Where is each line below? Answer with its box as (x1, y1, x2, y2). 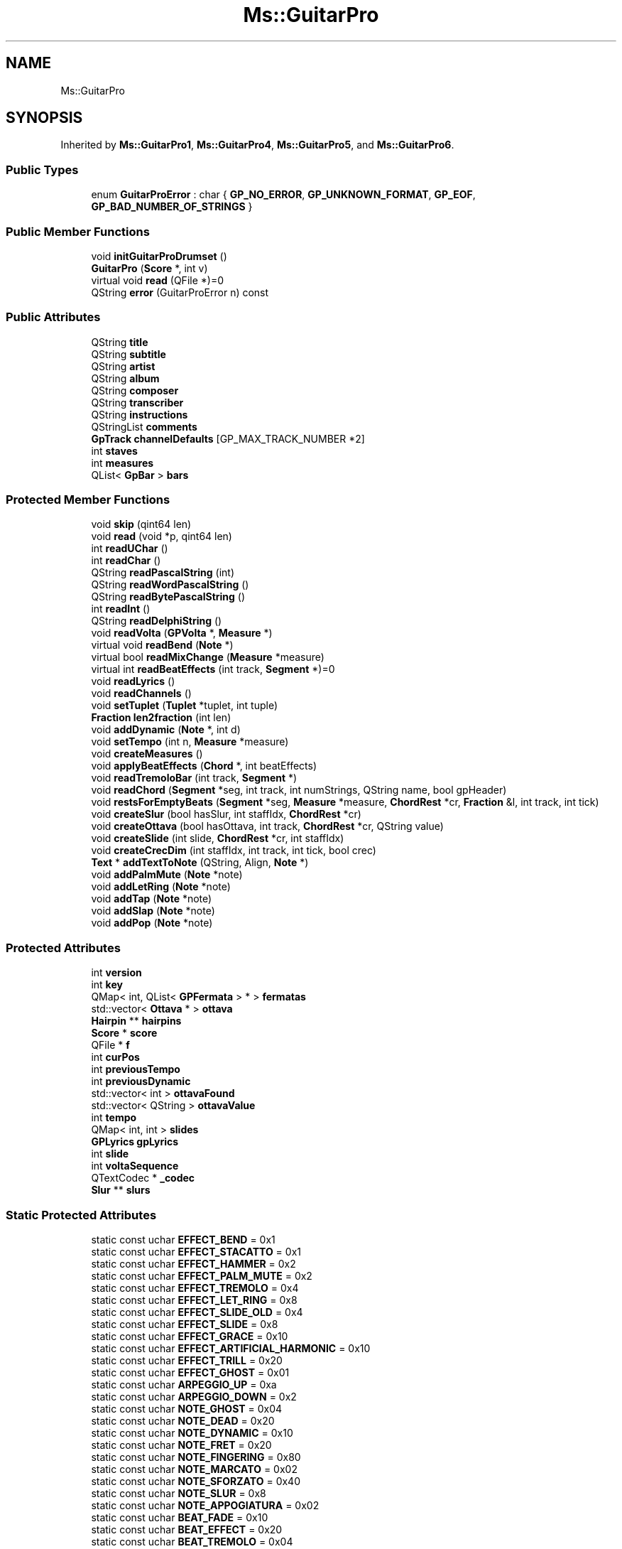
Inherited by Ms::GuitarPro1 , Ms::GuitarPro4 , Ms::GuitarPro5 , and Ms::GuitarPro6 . (60, 139, 454, 151)
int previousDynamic (91, 1075, 191, 1088)
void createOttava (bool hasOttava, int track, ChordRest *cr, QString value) (91, 820, 444, 833)
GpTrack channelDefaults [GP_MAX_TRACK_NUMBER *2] (91, 432, 365, 445)
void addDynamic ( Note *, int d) (91, 723, 241, 736)
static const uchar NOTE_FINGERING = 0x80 (91, 1450, 301, 1463)
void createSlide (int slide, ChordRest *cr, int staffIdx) (91, 832, 344, 845)
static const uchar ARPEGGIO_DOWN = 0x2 (91, 1390, 297, 1403)
